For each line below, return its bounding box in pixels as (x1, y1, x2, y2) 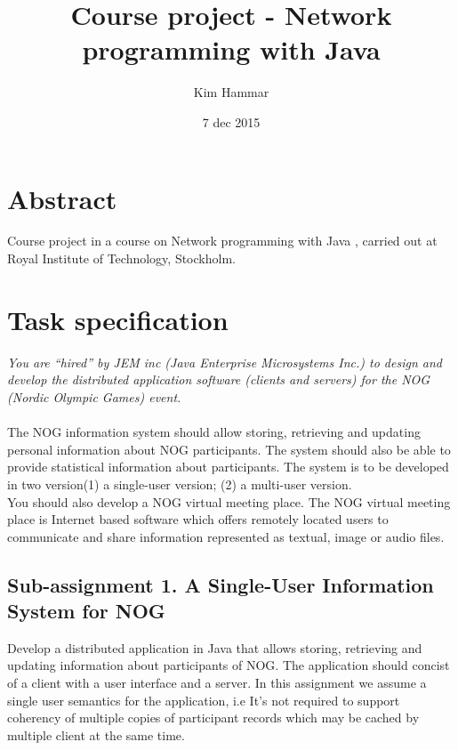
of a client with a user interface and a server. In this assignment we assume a (7, 673, 427, 692)
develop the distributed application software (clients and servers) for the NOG (7, 370, 430, 389)
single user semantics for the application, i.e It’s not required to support (7, 690, 400, 709)
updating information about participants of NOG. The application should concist (7, 656, 450, 674)
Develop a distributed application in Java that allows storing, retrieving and (7, 638, 422, 657)
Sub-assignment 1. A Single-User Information (7, 570, 434, 598)
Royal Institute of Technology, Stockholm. (7, 249, 236, 268)
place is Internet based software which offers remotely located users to (7, 510, 389, 528)
